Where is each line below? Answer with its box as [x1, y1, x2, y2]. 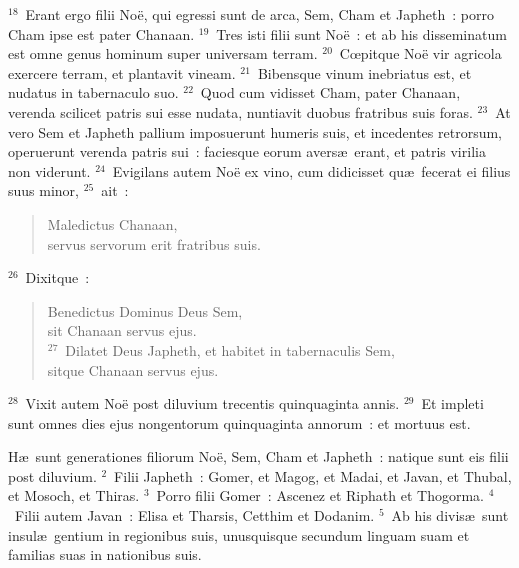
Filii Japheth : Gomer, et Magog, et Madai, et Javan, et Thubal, [114, 465, 512, 486]
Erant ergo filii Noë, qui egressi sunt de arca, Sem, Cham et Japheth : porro [25, 4, 494, 24]
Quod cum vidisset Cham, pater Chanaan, [200, 82, 461, 103]
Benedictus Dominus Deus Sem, [47, 300, 243, 321]
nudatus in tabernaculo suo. [8, 82, 179, 103]
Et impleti [421, 393, 484, 414]
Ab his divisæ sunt [391, 505, 509, 526]
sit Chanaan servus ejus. [47, 320, 197, 341]
